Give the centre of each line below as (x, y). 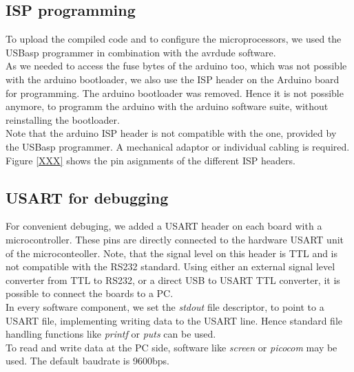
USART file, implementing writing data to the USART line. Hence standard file (174, 320)
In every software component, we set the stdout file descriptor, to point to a (165, 306)
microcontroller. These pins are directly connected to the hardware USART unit (175, 239)
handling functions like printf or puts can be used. (111, 334)
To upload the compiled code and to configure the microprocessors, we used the (174, 39)
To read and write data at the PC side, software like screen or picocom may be (171, 347)
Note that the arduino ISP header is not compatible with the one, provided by (171, 133)
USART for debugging (87, 197)
